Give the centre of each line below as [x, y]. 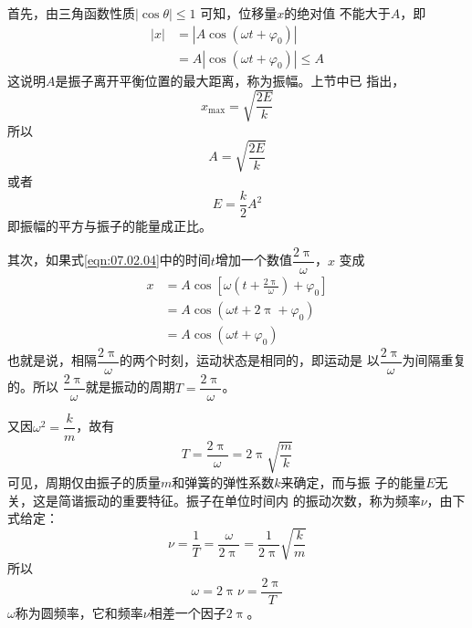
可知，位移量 [239, 13]
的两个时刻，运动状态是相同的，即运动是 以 [249, 360]
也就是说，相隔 [52, 360]
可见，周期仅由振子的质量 [84, 481]
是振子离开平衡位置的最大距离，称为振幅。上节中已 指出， [230, 80]
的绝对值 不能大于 [337, 13]
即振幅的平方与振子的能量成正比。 [110, 225]
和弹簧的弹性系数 [223, 481]
